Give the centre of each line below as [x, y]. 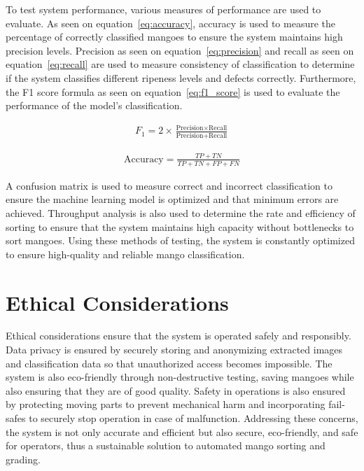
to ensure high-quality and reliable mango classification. [125, 254]
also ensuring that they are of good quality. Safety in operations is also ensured [176, 390]
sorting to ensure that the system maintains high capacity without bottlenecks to [180, 226]
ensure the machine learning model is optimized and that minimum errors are [172, 199]
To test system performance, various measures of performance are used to [163, 9]
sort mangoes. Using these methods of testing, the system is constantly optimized [180, 240]
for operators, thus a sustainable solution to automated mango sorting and [166, 445]
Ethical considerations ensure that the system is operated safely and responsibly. [178, 336]
